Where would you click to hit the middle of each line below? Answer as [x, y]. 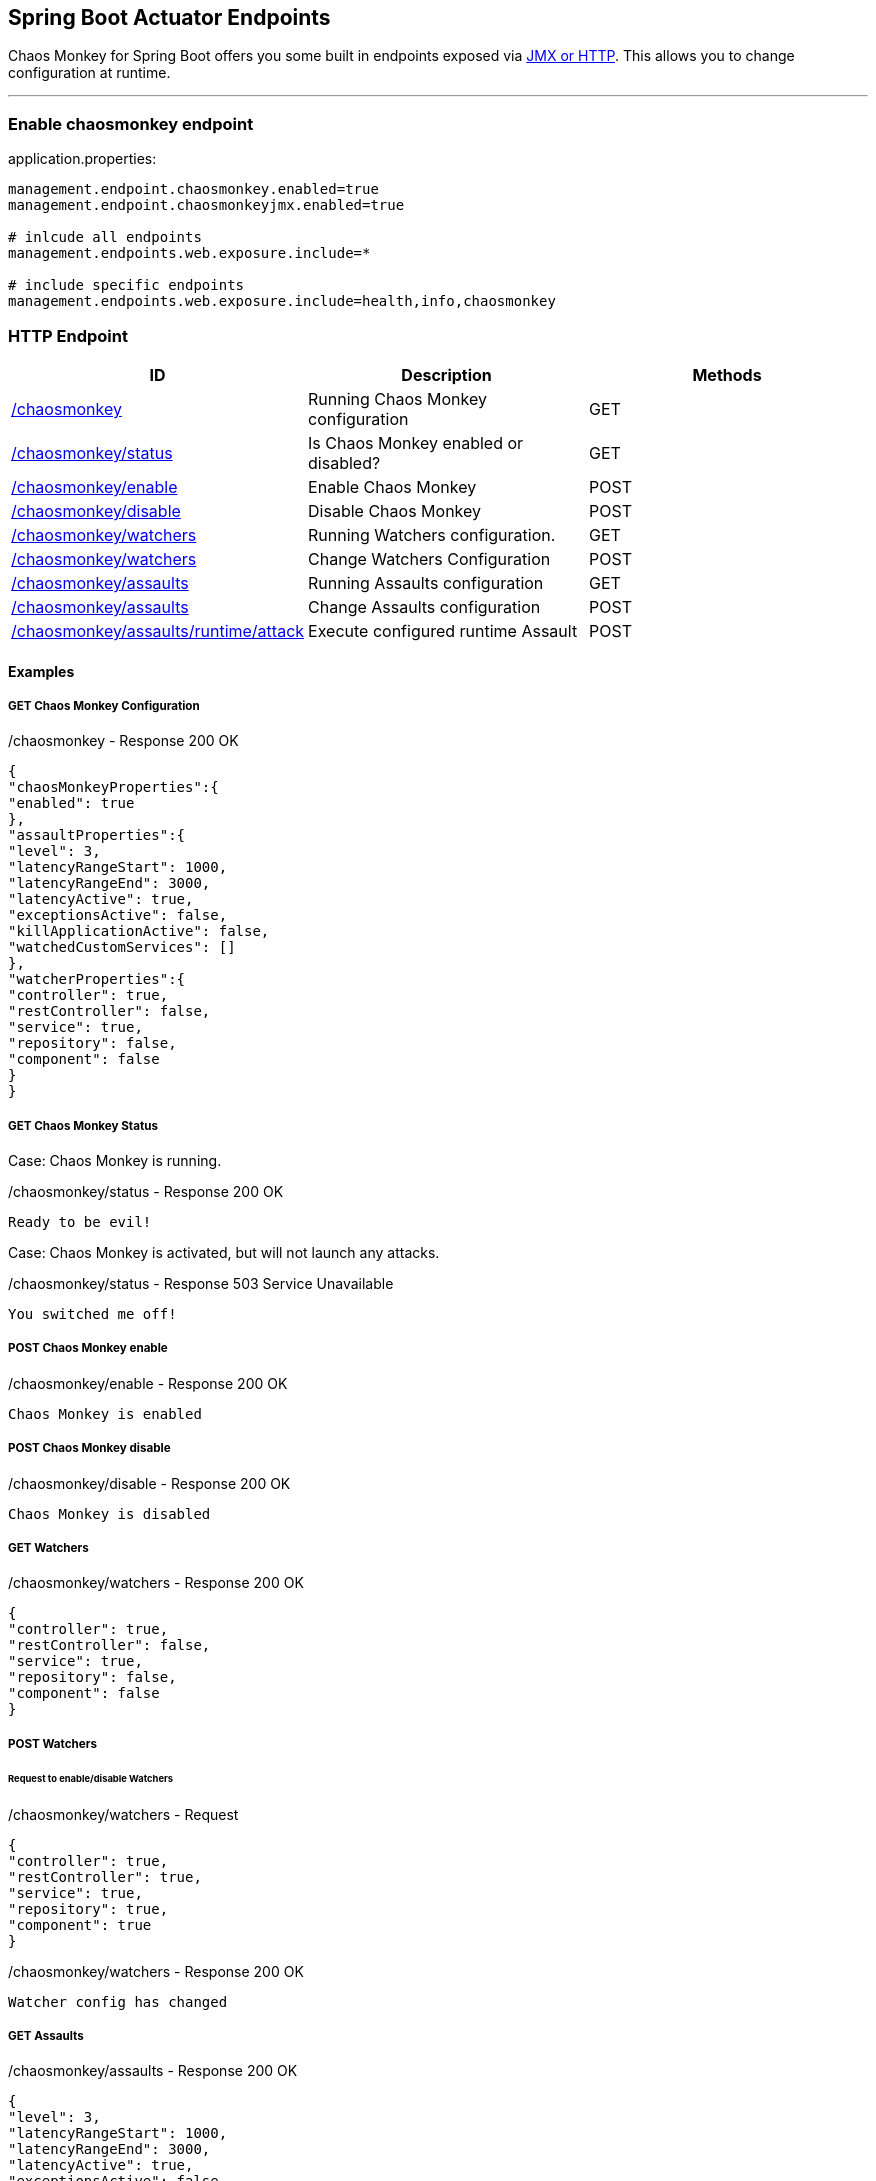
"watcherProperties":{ [97, 979]
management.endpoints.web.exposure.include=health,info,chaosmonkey [282, 301]
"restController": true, [105, 1876]
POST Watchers [52, 1743]
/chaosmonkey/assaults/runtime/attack [158, 630]
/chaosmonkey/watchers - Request [123, 1814]
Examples [41, 671]
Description [446, 374]
